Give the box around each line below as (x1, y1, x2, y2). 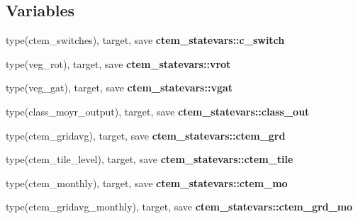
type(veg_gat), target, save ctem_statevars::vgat (6, 80, 233, 95)
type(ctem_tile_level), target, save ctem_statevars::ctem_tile (6, 152, 293, 167)
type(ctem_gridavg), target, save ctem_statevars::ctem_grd (6, 128, 286, 142)
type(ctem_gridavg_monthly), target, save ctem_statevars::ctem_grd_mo (6, 199, 353, 214)
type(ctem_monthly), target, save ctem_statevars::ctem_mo (6, 175, 288, 190)
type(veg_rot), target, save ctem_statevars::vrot (6, 56, 231, 71)
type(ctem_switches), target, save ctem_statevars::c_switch (6, 33, 285, 47)
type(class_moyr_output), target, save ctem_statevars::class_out (6, 103, 310, 118)
